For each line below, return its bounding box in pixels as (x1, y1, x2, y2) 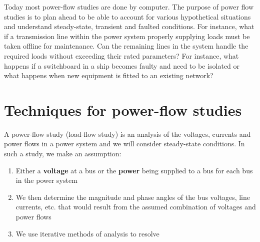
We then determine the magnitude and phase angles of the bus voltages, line (15, 191, 250, 202)
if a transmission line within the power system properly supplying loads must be (4, 31, 250, 41)
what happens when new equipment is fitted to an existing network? (4, 70, 213, 81)
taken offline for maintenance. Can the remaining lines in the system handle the (4, 41, 248, 51)
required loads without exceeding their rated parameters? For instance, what (4, 50, 239, 61)
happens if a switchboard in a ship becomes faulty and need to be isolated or (4, 60, 240, 71)
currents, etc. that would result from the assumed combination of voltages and (15, 201, 256, 212)
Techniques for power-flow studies (4, 99, 242, 120)
